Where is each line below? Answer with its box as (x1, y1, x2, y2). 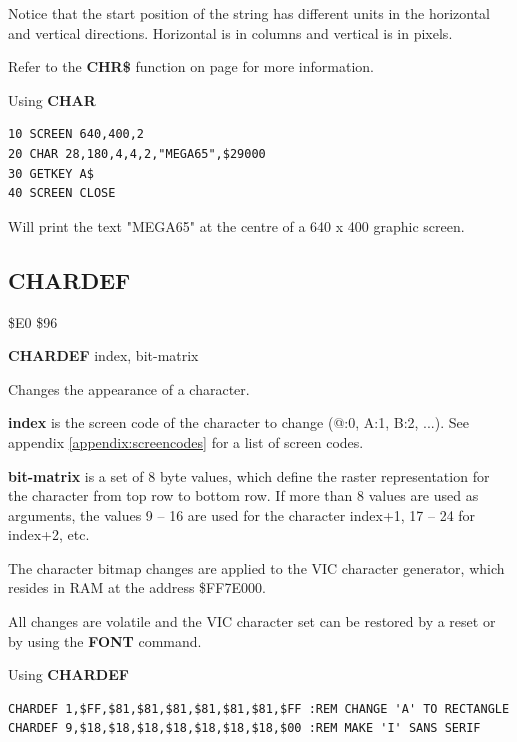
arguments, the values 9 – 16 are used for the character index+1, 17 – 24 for (8, 504, 476, 525)
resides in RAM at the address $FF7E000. (8, 577, 266, 598)
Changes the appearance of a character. (8, 378, 250, 399)
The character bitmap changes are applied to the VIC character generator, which (8, 557, 505, 578)
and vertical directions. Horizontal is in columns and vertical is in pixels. (8, 22, 453, 43)
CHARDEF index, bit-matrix (8, 345, 199, 366)
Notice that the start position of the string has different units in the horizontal (8, 3, 491, 23)
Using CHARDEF (8, 664, 129, 685)
